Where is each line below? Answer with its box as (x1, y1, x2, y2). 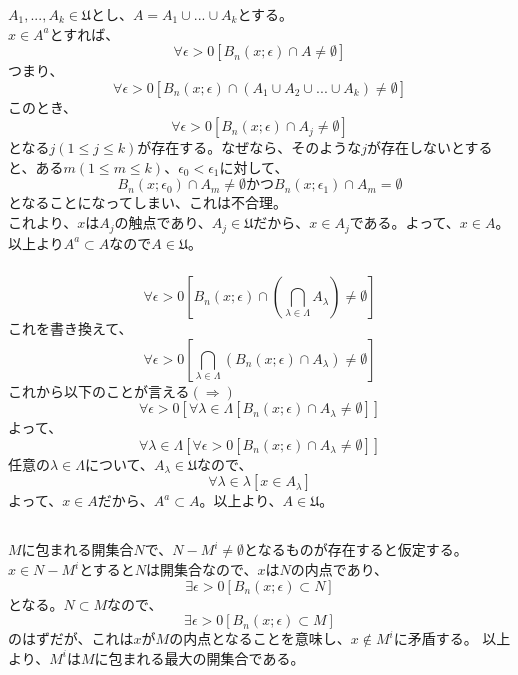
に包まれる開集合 (21, 539, 134, 560)
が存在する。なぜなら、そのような (137, 137, 362, 158)
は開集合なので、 (146, 559, 258, 579)
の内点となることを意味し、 (169, 628, 351, 649)
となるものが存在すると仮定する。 (244, 539, 468, 560)
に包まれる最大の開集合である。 (94, 647, 305, 668)
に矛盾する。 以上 (393, 628, 511, 649)
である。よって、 (349, 212, 460, 233)
